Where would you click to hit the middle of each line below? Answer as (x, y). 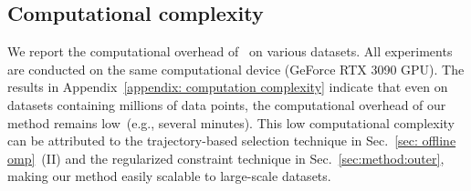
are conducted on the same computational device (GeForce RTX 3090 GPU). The (236, 69)
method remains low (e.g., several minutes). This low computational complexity (231, 122)
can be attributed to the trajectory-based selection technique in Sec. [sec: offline (232, 141)
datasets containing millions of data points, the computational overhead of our (227, 104)
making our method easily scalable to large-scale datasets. (169, 176)
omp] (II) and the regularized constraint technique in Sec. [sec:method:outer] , (226, 158)
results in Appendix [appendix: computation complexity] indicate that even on (228, 87)
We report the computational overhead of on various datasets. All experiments (230, 51)
